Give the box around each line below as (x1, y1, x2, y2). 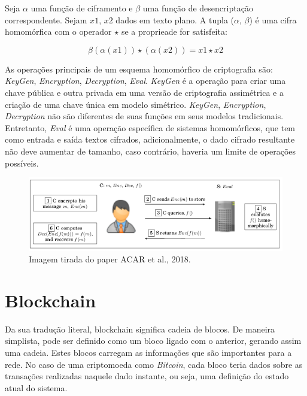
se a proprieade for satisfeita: (121, 25, 227, 38)
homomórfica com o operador (5, 25, 112, 38)
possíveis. (5, 156, 39, 169)
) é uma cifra (249, 13, 297, 26)
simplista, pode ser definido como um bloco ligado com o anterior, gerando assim (5, 334, 302, 347)
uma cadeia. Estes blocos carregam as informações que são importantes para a (5, 346, 292, 358)
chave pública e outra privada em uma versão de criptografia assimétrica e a (5, 86, 284, 98)
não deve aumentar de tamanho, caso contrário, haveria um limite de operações (5, 144, 296, 157)
